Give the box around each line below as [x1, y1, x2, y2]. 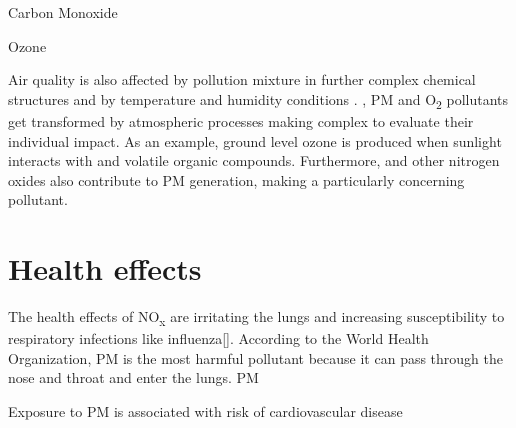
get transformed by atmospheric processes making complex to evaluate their [8, 110, 474, 131]
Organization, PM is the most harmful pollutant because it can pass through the [8, 347, 504, 368]
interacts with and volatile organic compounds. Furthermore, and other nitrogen [8, 150, 500, 171]
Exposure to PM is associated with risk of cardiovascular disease [8, 400, 403, 421]
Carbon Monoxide [8, 2, 118, 22]
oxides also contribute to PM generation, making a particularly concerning [8, 169, 465, 190]
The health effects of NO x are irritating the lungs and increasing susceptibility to [8, 306, 505, 329]
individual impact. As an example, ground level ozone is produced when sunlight [8, 130, 502, 151]
